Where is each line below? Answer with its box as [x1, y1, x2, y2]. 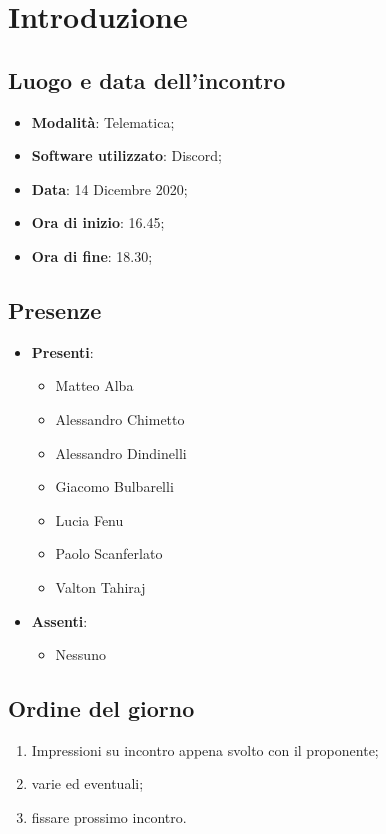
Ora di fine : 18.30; [31, 245, 153, 266]
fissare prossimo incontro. [31, 807, 187, 828]
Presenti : [31, 341, 94, 362]
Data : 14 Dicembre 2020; [31, 178, 188, 199]
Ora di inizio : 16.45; [31, 212, 165, 233]
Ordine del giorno [8, 693, 195, 724]
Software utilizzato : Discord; [31, 145, 222, 166]
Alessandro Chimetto [55, 408, 185, 429]
